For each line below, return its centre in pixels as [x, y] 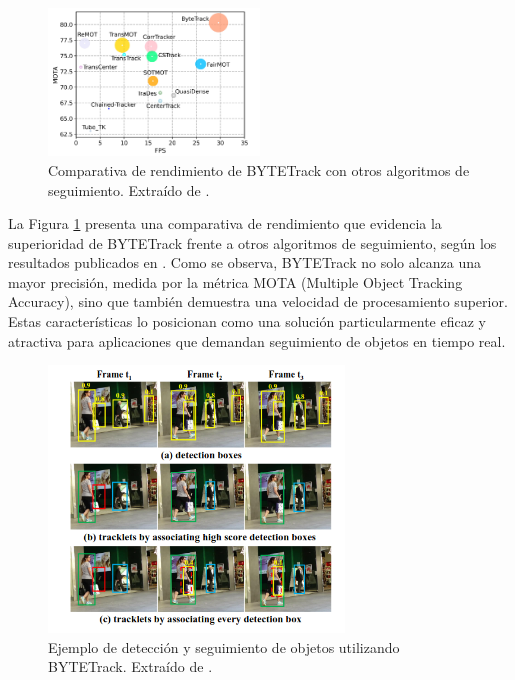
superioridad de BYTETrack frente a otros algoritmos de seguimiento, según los [252, 242]
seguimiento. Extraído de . [129, 189]
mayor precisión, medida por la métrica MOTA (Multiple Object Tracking [235, 281]
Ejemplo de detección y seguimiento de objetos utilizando [224, 646]
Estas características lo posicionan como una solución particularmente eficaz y [247, 321]
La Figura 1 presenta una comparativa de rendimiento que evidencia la [225, 223]
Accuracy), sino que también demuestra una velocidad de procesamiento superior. [258, 301]
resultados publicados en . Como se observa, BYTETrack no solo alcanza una [245, 262]
